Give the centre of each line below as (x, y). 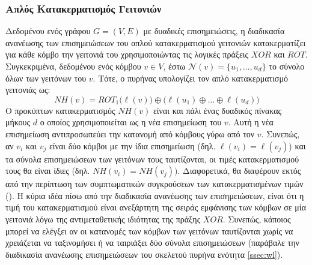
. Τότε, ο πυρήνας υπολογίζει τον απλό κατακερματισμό (190, 78)
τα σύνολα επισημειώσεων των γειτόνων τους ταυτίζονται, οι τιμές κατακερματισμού (152, 159)
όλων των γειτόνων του (46, 78)
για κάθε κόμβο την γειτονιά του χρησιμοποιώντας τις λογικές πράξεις (127, 54)
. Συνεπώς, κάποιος (257, 219)
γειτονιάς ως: (28, 90)
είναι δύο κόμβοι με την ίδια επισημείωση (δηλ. (132, 145)
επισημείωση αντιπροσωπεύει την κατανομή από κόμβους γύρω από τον (130, 133)
